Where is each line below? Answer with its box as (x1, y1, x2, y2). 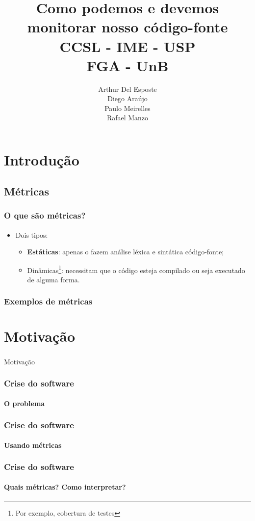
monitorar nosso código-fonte (27, 17, 228, 37)
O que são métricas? (4, 209, 86, 221)
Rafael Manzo (106, 112, 149, 123)
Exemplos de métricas (4, 295, 93, 307)
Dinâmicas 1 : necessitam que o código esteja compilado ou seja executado (27, 263, 245, 275)
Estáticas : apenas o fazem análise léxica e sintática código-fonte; (27, 247, 224, 257)
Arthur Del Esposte (98, 83, 157, 94)
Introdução (4, 150, 79, 170)
